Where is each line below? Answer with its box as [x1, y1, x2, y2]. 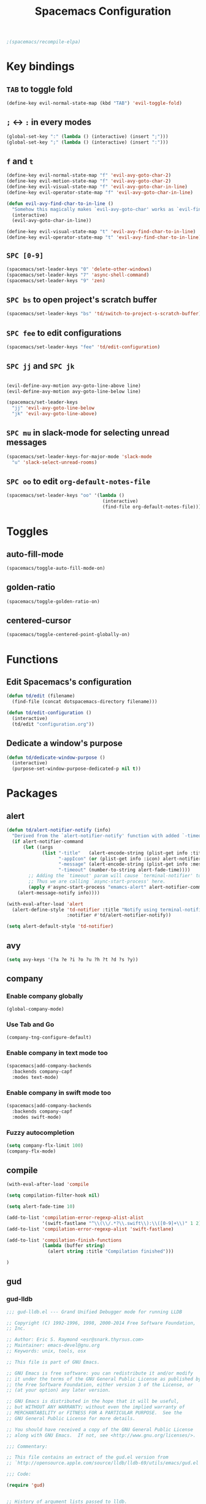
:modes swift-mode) [12, 1114, 62, 1120]
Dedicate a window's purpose [6, 738, 123, 749]
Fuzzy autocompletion [6, 1129, 75, 1137]
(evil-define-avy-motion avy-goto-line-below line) [6, 388, 141, 394]
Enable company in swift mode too [6, 1089, 112, 1097]
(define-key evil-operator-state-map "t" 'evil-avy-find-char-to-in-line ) [6, 234, 202, 240]
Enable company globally [6, 992, 83, 1000]
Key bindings [6, 59, 75, 74]
